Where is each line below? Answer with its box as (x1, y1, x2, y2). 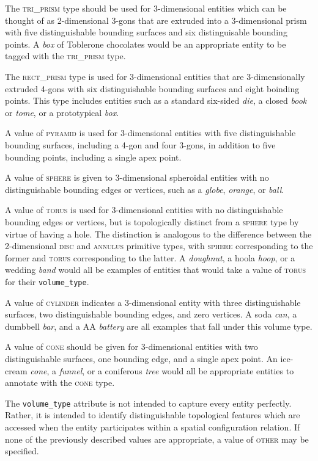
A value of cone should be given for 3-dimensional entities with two (5, 340, 258, 353)
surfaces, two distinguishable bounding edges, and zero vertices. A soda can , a (5, 308, 297, 321)
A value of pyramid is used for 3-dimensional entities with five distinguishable (5, 126, 296, 139)
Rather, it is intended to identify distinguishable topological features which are (5, 408, 300, 421)
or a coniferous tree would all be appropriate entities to (87, 364, 294, 377)
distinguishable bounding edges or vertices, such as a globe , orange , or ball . (5, 183, 284, 195)
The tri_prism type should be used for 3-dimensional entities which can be (5, 2, 287, 14)
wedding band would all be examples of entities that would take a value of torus (5, 263, 306, 276)
